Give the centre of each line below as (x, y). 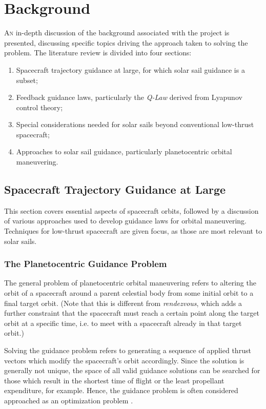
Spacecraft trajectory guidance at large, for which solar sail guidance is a (130, 69)
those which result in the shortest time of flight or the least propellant (114, 380)
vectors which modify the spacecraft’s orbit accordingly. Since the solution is (124, 360)
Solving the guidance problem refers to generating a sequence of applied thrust (128, 350)
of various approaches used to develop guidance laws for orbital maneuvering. (126, 221)
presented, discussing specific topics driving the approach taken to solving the (126, 42)
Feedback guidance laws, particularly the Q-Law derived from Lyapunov (129, 97)
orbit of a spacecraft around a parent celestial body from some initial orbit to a (129, 293)
